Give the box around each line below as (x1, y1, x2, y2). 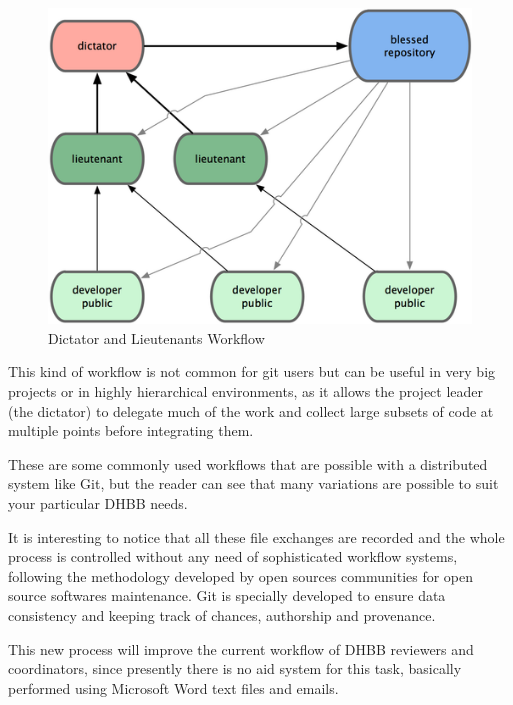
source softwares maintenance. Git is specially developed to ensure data (8, 585, 446, 606)
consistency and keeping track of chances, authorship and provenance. (8, 605, 436, 626)
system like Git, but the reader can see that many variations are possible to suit (8, 473, 499, 494)
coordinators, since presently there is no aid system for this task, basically (8, 658, 462, 679)
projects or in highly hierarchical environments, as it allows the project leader (8, 381, 484, 402)
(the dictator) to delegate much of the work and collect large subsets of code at (8, 400, 494, 421)
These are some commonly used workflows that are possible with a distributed (8, 453, 488, 474)
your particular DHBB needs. (8, 493, 188, 514)
